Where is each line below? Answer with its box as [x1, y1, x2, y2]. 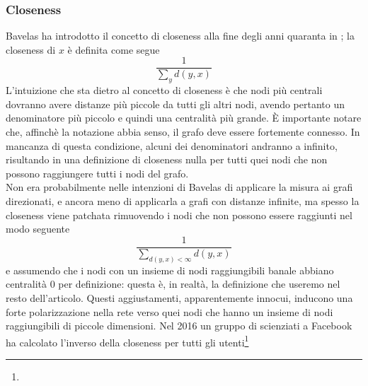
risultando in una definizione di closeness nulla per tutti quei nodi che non [6, 152, 328, 167]
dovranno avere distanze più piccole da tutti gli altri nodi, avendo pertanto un [6, 96, 345, 111]
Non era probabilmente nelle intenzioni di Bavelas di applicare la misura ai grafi [6, 180, 353, 194]
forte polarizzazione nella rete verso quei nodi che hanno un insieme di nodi [6, 304, 333, 319]
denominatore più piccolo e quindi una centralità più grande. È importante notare [6, 110, 362, 125]
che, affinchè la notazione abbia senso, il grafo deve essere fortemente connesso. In [6, 124, 360, 139]
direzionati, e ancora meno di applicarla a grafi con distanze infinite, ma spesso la [6, 194, 360, 209]
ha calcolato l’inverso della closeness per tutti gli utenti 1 [6, 332, 249, 349]
